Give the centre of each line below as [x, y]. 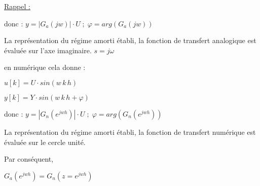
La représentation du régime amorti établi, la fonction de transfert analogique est [130, 40]
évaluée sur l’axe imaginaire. [48, 50]
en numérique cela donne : [45, 67]
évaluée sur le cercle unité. [45, 142]
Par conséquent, [29, 159]
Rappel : [17, 6]
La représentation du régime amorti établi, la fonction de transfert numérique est [130, 132]
